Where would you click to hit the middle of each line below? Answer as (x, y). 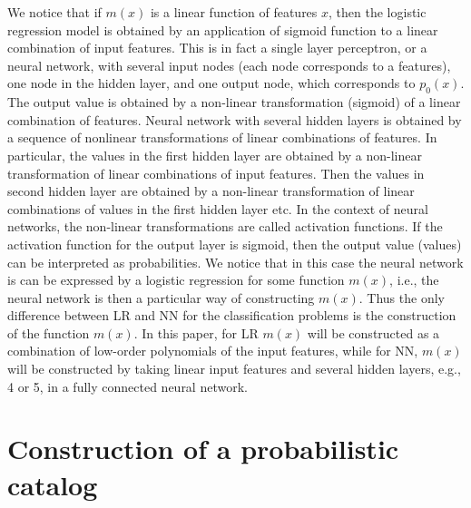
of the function (49, 332)
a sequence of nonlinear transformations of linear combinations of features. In (222, 137)
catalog (53, 484)
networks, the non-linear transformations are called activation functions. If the (225, 226)
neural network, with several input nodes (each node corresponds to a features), (229, 65)
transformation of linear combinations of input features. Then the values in (216, 173)
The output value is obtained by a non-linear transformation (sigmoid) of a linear (234, 102)
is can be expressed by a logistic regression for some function (176, 280)
